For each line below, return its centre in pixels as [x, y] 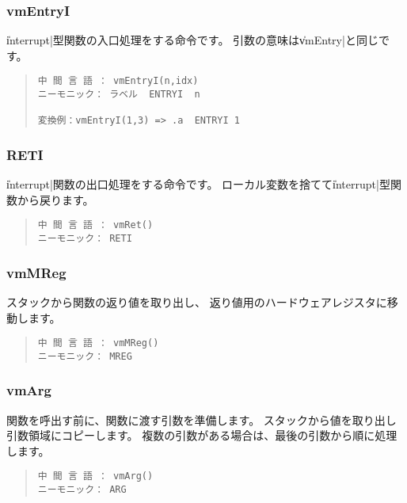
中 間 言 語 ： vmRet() [95, 225]
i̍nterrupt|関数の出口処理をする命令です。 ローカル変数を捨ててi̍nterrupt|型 [198, 184]
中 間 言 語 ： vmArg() [95, 476]
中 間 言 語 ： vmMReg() [98, 343]
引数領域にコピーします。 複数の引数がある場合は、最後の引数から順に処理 [202, 435]
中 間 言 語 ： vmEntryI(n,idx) [118, 81]
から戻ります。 [55, 199]
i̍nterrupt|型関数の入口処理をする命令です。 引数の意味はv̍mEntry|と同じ [192, 40]
